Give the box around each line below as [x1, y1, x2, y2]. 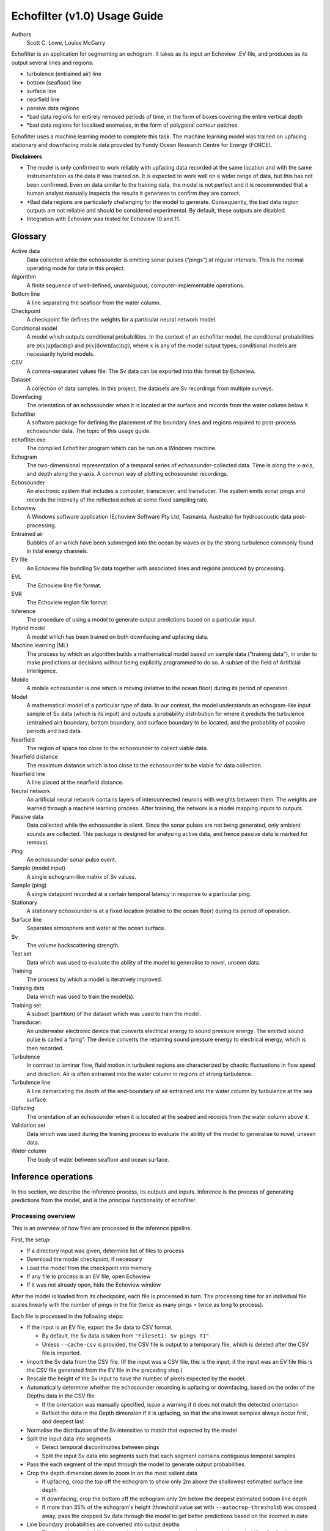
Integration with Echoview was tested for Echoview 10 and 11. [26, 215, 180, 223]
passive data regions [26, 104, 79, 111]
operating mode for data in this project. [26, 265, 125, 272]
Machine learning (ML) [11, 642, 68, 649]
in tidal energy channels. [26, 547, 89, 554]
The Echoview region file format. [26, 599, 109, 606]
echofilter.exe [11, 435, 46, 443]
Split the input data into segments [26, 1435, 111, 1442]
